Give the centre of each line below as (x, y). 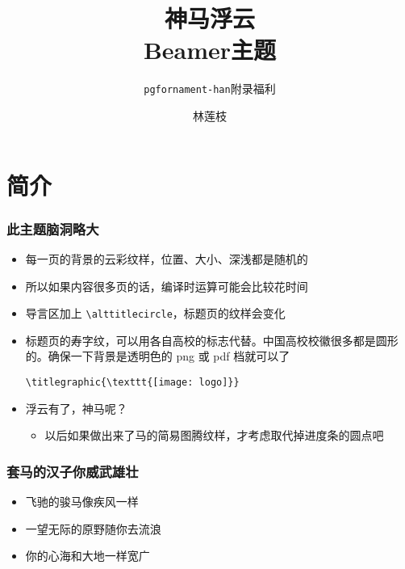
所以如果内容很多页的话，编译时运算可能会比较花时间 (167, 286)
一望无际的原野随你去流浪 (93, 528)
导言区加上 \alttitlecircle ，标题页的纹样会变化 (155, 313)
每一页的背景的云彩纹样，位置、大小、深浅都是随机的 (167, 258)
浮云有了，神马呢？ (76, 408)
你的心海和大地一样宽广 (88, 556)
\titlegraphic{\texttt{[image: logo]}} (132, 382)
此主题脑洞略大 (53, 228)
